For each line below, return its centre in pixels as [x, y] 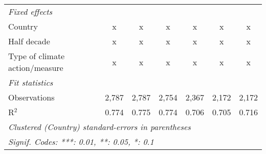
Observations [31, 97]
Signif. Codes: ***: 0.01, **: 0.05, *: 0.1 [81, 142]
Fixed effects [30, 11]
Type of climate [37, 56]
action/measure [36, 68]
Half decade [29, 41]
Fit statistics [31, 82]
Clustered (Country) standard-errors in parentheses [99, 127]
